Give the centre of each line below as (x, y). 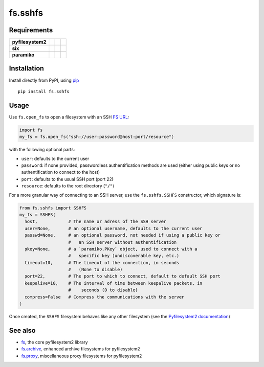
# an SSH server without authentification (122, 242)
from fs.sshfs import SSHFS (53, 208)
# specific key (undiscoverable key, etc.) (124, 256)
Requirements (31, 30)
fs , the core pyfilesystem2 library (55, 342)
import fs (31, 130)
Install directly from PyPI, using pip (44, 80)
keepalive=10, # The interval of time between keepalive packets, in (114, 283)
